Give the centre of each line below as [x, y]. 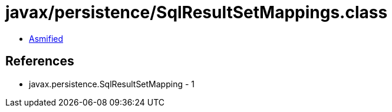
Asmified [46, 38]
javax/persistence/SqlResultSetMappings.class [197, 12]
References [40, 61]
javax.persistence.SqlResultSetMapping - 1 [112, 84]
